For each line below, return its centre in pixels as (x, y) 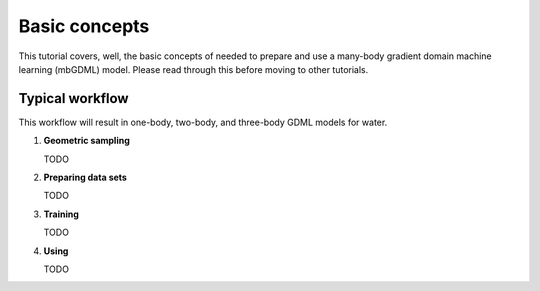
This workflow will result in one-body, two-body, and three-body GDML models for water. (203, 122)
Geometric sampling (86, 141)
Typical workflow (73, 98)
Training (61, 214)
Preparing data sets (85, 177)
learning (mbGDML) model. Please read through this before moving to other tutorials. (193, 69)
